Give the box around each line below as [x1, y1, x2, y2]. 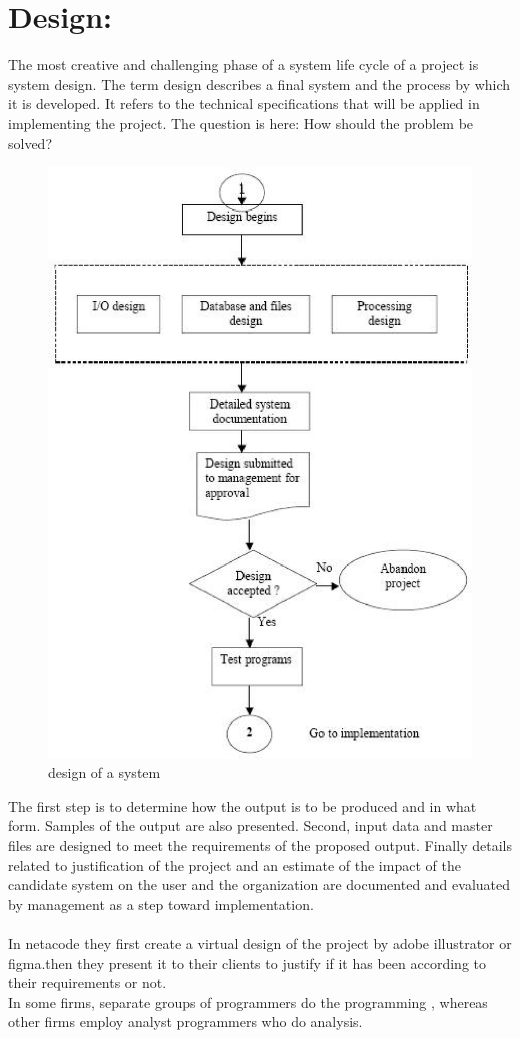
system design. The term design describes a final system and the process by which [8, 73, 511, 94]
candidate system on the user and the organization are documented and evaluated [8, 874, 511, 895]
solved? [8, 132, 53, 153]
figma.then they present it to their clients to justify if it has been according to [8, 952, 486, 973]
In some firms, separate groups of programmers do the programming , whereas [8, 991, 488, 1012]
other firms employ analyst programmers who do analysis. [8, 1011, 363, 1032]
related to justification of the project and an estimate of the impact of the [8, 854, 461, 875]
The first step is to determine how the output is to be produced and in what [8, 795, 477, 816]
